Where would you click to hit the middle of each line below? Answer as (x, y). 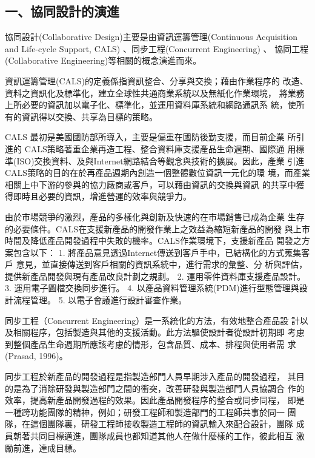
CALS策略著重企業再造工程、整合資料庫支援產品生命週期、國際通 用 (160, 148)
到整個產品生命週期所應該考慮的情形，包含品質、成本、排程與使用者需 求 (151, 344)
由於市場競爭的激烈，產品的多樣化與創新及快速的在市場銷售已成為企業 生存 (155, 216)
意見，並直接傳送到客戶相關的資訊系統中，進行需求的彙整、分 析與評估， (162, 264)
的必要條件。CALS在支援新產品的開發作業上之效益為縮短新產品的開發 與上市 (157, 228)
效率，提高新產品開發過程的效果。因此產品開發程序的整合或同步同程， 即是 (155, 400)
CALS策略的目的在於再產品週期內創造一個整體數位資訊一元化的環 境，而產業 (157, 173)
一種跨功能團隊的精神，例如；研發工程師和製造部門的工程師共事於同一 (145, 412)
